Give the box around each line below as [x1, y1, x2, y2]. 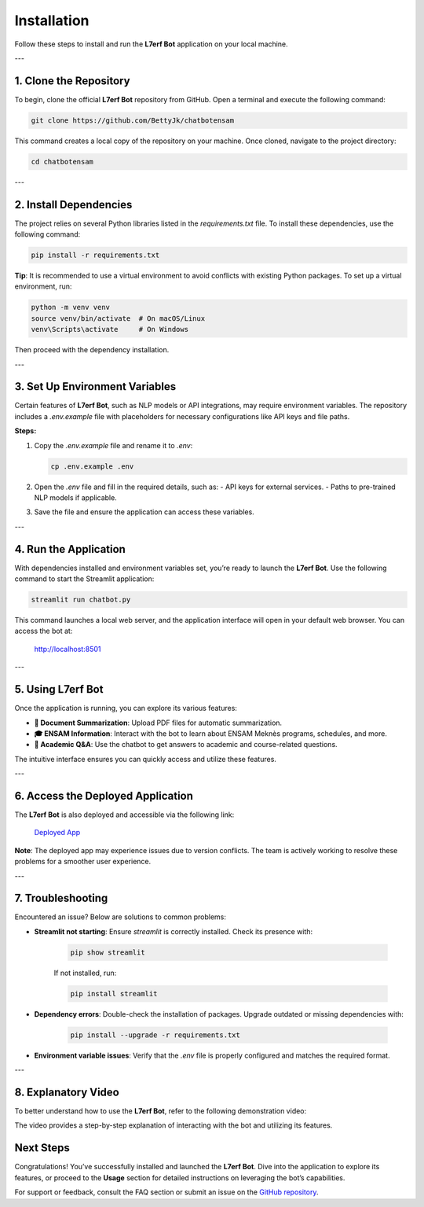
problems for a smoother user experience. [14, 857, 152, 867]
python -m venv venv [31, 303, 110, 312]
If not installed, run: [53, 968, 117, 977]
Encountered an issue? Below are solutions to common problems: [14, 912, 227, 922]
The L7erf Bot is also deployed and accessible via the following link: [14, 810, 235, 819]
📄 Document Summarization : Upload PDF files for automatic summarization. [34, 718, 283, 727]
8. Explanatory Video [14, 1085, 119, 1098]
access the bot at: [14, 626, 73, 636]
